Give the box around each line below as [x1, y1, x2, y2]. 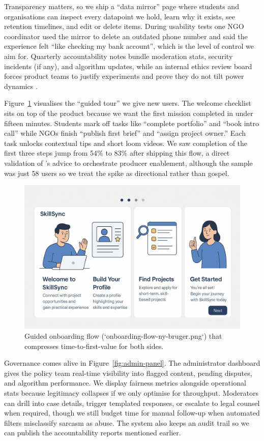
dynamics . [4, 80, 38, 91]
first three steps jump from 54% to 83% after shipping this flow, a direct [4, 148, 230, 158]
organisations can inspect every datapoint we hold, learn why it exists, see [4, 11, 236, 21]
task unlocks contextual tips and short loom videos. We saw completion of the [4, 137, 248, 148]
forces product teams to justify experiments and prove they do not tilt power [4, 71, 244, 81]
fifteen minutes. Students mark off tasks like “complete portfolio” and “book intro [4, 117, 259, 128]
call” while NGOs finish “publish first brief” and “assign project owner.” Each [4, 128, 246, 138]
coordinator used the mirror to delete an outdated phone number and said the [4, 31, 248, 41]
